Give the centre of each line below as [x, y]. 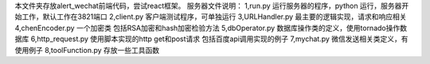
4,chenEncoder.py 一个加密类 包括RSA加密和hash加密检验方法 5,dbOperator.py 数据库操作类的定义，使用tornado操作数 [211, 28]
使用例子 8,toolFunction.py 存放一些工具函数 [87, 50]
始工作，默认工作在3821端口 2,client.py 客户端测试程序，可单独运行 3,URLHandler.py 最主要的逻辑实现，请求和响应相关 [211, 17]
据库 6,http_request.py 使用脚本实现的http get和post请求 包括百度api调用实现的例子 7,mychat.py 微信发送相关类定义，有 [211, 39]
